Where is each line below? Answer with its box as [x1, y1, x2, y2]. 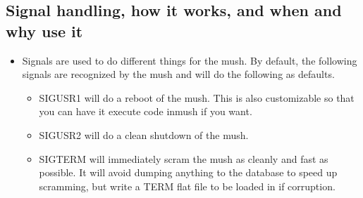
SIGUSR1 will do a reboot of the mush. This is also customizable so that [39, 90, 355, 105]
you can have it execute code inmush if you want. [39, 104, 252, 119]
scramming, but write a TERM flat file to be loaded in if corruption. [39, 178, 336, 193]
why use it [6, 20, 83, 41]
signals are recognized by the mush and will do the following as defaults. [22, 67, 335, 81]
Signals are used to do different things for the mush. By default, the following [22, 53, 357, 67]
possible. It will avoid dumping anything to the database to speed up [39, 165, 338, 180]
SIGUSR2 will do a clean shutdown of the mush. [39, 127, 249, 142]
